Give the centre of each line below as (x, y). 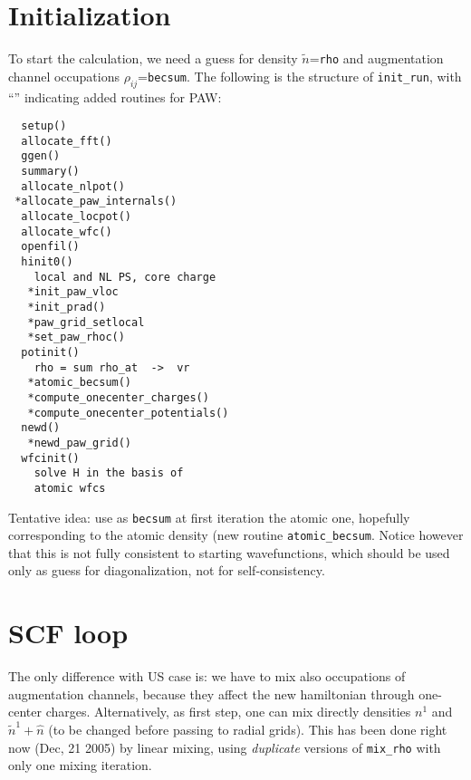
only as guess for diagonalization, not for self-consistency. (167, 570)
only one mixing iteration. (80, 765)
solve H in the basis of (109, 473)
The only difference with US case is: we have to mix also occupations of (207, 676)
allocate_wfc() (67, 231)
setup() (44, 126)
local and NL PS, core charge (125, 277)
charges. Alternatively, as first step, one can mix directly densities (228, 712)
